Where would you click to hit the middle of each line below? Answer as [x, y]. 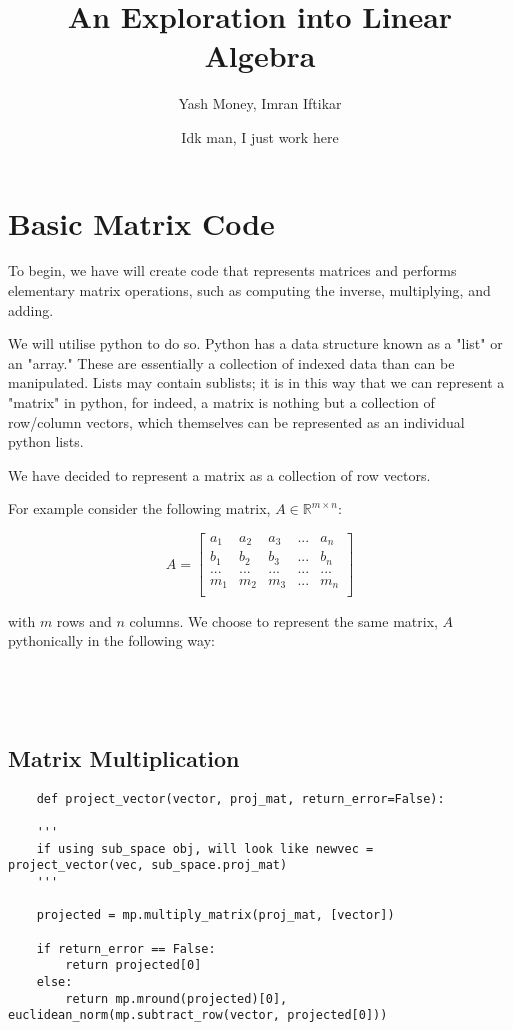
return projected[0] [133, 965]
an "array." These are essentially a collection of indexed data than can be [231, 362]
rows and [84, 620]
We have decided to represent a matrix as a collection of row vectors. [219, 474]
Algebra [260, 55]
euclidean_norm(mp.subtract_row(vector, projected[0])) [198, 1015]
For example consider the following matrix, [139, 508]
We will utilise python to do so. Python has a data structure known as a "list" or [255, 343]
